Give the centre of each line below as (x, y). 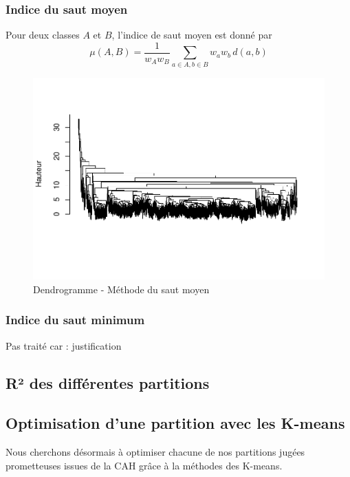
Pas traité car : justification (64, 345)
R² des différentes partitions (108, 382)
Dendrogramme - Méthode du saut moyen (121, 289)
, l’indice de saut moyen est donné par (192, 35)
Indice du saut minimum (75, 320)
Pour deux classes (43, 35)
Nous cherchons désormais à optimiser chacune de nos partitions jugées (155, 452)
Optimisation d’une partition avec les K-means (175, 423)
